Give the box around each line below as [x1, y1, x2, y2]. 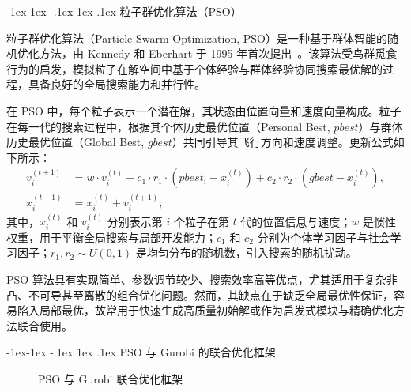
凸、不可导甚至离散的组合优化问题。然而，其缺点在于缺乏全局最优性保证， [6, 286, 394, 303]
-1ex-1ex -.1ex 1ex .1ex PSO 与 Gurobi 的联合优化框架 [6, 344, 276, 360]
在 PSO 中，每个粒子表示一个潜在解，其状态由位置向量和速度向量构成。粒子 [6, 102, 402, 119]
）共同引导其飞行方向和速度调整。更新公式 [172, 134, 394, 150]
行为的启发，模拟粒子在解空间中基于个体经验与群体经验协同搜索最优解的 [6, 60, 383, 77]
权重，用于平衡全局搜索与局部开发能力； [6, 228, 217, 245]
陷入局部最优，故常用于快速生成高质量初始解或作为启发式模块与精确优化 [17, 302, 394, 318]
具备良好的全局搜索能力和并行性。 [28, 76, 205, 92]
